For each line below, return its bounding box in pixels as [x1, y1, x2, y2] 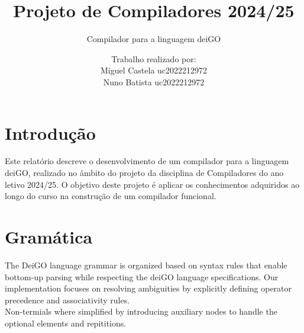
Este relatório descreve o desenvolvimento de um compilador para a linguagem [5, 155, 289, 167]
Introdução [5, 120, 96, 145]
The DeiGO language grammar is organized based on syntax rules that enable [5, 258, 287, 271]
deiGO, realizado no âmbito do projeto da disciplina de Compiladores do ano [5, 166, 284, 179]
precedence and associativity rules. [5, 293, 130, 306]
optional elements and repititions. [5, 316, 127, 329]
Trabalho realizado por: [111, 52, 196, 65]
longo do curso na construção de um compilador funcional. [5, 190, 216, 202]
